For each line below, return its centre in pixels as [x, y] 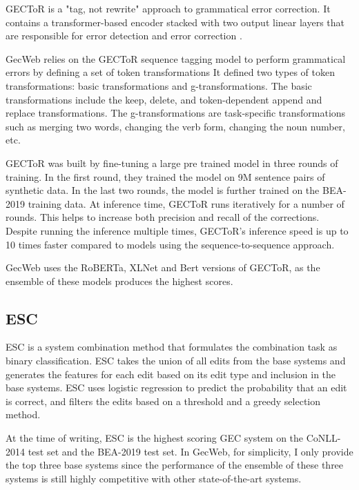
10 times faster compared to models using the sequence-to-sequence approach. [170, 244]
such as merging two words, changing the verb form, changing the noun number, [175, 126]
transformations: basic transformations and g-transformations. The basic [159, 85]
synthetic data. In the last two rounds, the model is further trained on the [163, 190]
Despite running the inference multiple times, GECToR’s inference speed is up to [177, 230]
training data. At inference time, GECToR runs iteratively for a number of [186, 203]
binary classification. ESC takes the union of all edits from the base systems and [176, 361]
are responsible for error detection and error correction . [124, 36]
